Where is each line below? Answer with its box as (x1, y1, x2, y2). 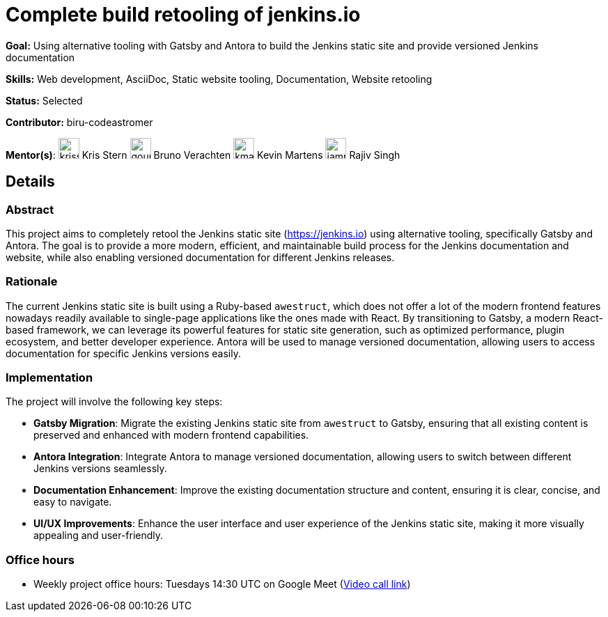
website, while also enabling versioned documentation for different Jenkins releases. (6, 251, 395, 263)
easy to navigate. (33, 496, 112, 508)
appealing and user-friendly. (33, 529, 164, 542)
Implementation (6, 370, 93, 385)
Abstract (6, 202, 54, 217)
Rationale (6, 274, 58, 289)
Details (6, 173, 55, 191)
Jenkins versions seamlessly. (33, 462, 167, 475)
